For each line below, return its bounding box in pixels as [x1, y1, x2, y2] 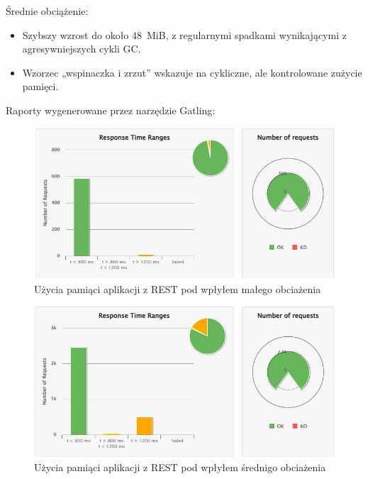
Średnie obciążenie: [6, 4, 89, 18]
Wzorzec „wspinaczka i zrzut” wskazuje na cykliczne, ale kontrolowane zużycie [22, 65, 362, 79]
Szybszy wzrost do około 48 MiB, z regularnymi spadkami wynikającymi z [22, 27, 347, 42]
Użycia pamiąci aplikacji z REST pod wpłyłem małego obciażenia [34, 281, 321, 296]
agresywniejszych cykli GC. [22, 41, 141, 56]
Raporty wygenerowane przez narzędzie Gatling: [6, 102, 216, 117]
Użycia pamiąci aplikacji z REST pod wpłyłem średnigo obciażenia [34, 459, 326, 474]
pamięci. [22, 79, 59, 94]
